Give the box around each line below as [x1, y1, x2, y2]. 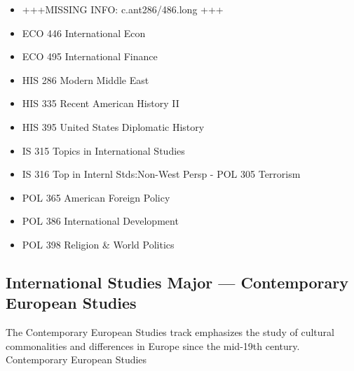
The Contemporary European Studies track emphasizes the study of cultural [6, 325, 334, 339]
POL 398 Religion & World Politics [22, 237, 175, 251]
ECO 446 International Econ [22, 25, 146, 40]
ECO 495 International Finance [22, 49, 158, 64]
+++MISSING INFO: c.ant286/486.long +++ [22, 2, 224, 16]
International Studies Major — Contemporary [6, 271, 348, 293]
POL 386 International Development [22, 213, 179, 228]
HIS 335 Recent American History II [22, 96, 179, 111]
